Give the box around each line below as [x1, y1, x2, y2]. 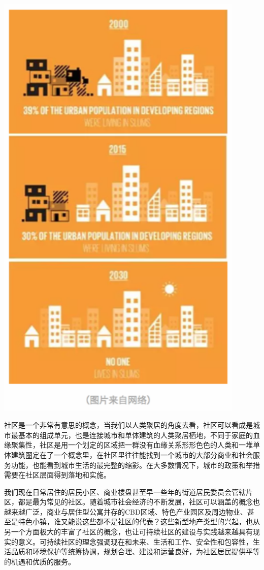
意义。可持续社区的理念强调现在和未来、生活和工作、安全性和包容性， [18, 536, 253, 547]
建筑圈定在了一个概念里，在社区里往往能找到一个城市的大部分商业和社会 [11, 449, 253, 460]
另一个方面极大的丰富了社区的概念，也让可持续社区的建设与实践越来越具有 [4, 526, 253, 537]
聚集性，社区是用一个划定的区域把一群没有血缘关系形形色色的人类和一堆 [11, 439, 253, 450]
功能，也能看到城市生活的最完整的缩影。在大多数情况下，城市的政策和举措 [11, 459, 260, 470]
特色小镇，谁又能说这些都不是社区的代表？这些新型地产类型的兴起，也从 [18, 516, 260, 527]
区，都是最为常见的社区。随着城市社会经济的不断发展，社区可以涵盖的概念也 [4, 496, 260, 507]
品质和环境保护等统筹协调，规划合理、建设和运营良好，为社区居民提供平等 [11, 546, 260, 557]
